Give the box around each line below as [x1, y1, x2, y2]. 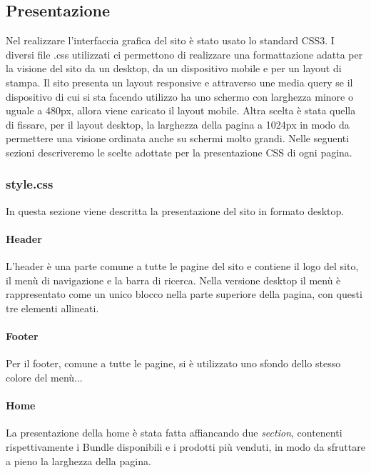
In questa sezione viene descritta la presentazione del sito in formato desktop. [6, 203, 345, 218]
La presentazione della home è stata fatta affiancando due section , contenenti [6, 425, 342, 440]
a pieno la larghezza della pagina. [6, 453, 151, 468]
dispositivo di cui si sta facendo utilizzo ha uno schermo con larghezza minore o [6, 89, 353, 104]
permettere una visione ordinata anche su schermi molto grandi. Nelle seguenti [6, 131, 350, 146]
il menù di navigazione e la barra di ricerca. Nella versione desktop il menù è [6, 272, 341, 287]
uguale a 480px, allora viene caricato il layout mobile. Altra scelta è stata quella [6, 103, 356, 118]
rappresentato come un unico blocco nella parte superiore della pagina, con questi [6, 287, 362, 302]
